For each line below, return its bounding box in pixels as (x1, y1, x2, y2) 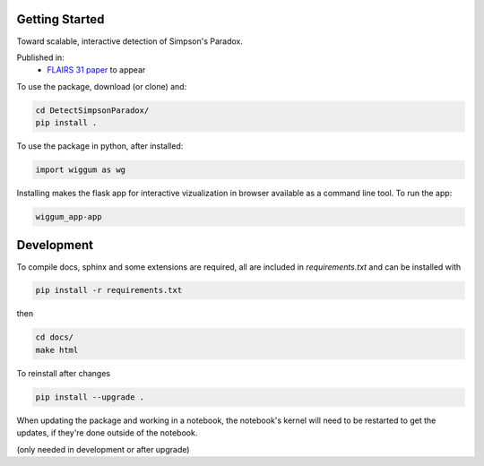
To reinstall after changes (16, 367, 111, 378)
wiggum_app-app (35, 211, 102, 221)
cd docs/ (35, 332, 74, 342)
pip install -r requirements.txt (35, 285, 183, 296)
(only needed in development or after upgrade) (16, 444, 190, 454)
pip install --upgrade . (35, 392, 145, 402)
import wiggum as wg (35, 165, 125, 175)
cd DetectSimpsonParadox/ (35, 105, 150, 116)
